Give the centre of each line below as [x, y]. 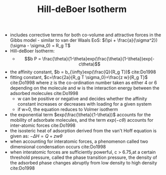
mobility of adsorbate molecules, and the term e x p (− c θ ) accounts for [81, 120]
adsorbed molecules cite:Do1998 [44, 94]
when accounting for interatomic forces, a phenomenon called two [79, 141]
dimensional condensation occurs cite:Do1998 [58, 147]
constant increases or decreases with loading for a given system [85, 104]
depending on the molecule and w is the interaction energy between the [85, 88]
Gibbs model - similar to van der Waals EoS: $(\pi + [63, 40]
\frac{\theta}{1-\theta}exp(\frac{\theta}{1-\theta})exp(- [98, 59]
